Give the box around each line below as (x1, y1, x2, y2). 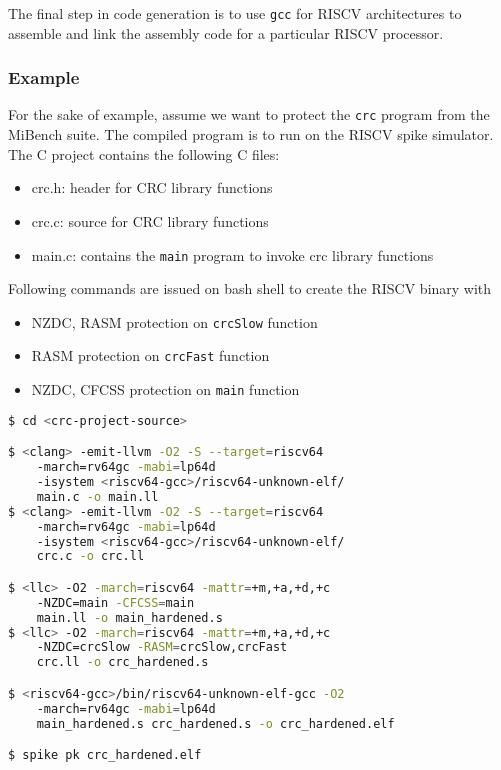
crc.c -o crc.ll (36, 549, 145, 564)
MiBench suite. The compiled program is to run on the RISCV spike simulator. (8, 124, 494, 145)
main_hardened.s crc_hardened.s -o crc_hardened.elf (36, 716, 395, 731)
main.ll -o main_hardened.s (36, 610, 223, 625)
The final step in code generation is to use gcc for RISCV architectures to (8, 3, 462, 23)
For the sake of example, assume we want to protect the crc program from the (8, 104, 490, 125)
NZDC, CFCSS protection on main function (31, 379, 300, 400)
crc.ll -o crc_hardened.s (36, 655, 209, 670)
